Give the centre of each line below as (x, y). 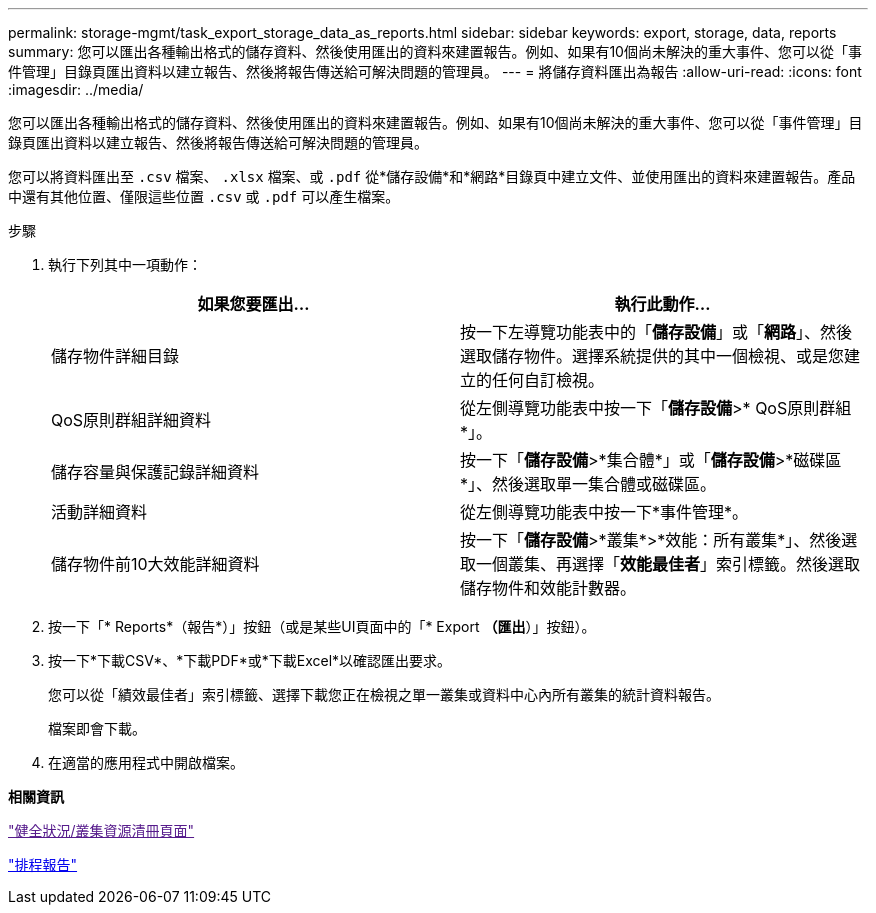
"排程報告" (43, 864)
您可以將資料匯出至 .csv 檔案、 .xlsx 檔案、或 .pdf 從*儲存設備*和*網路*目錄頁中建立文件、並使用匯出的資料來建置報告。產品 (432, 176)
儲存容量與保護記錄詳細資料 (155, 472)
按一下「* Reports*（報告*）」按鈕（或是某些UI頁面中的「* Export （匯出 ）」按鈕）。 (322, 626)
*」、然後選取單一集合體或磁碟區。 (588, 484)
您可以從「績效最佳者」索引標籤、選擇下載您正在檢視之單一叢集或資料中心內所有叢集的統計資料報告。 (384, 694)
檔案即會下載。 (97, 728)
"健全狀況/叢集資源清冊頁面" (101, 830)
